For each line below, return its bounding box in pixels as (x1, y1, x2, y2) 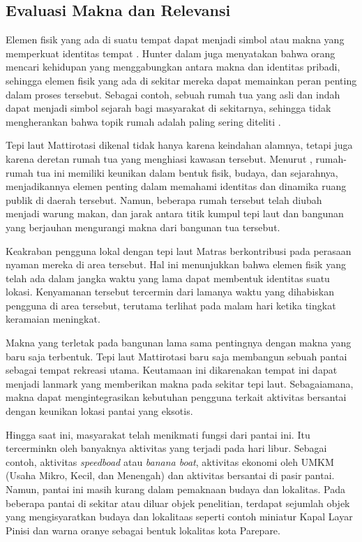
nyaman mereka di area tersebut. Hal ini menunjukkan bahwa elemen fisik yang (6, 257, 346, 272)
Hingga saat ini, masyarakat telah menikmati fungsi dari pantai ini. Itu (6, 427, 310, 441)
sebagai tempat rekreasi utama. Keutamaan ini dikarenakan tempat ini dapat (6, 362, 338, 377)
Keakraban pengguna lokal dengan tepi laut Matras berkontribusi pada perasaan (6, 243, 352, 258)
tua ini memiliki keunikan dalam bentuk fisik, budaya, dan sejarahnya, (36, 165, 338, 180)
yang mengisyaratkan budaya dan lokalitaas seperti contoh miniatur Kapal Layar (6, 509, 353, 524)
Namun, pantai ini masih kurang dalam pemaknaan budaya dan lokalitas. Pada (6, 482, 345, 497)
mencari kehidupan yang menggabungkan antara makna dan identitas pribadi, (6, 59, 340, 74)
